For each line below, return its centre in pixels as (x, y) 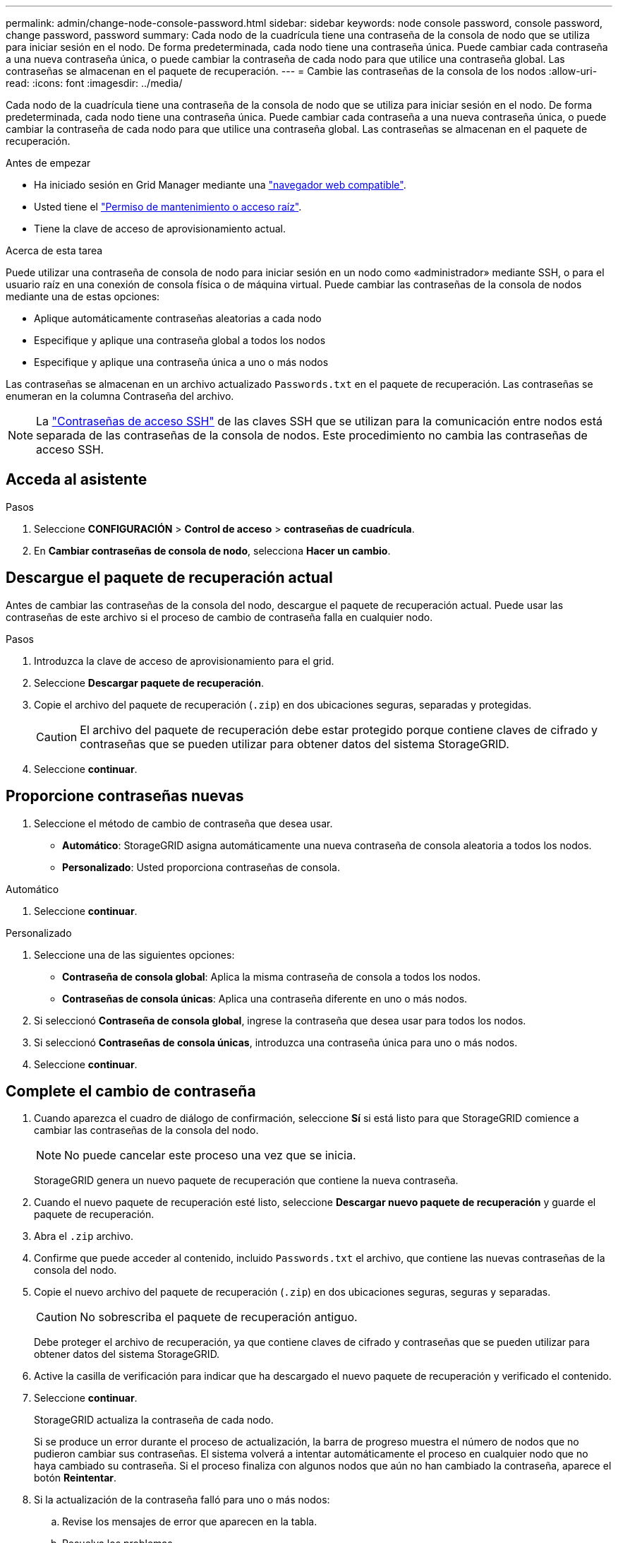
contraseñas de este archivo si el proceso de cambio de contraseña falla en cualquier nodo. (219, 617)
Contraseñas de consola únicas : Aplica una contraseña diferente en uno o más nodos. (265, 998)
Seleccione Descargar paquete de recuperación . (149, 682)
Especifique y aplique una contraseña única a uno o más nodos (181, 362)
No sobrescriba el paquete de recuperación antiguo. (219, 1317)
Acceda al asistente (77, 480)
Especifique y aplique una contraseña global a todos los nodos (180, 340)
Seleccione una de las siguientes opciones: (134, 954)
